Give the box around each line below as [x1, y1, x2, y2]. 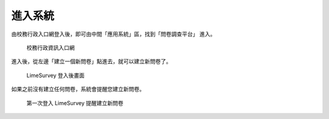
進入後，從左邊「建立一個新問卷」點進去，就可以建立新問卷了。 [11, 58, 172, 65]
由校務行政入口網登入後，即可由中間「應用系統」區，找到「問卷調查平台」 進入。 [11, 30, 216, 38]
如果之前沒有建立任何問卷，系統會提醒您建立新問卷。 [11, 86, 145, 93]
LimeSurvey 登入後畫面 [26, 72, 85, 79]
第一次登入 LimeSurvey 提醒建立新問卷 [26, 99, 124, 106]
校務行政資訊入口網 [26, 44, 75, 51]
